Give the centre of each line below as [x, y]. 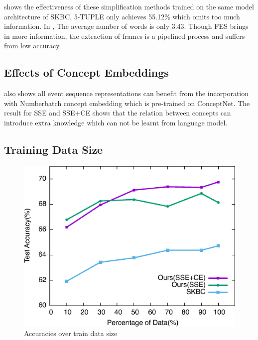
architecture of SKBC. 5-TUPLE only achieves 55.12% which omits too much [122, 16]
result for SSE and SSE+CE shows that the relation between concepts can [118, 113]
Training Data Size [54, 149]
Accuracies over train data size [71, 333]
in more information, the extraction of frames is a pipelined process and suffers [125, 36]
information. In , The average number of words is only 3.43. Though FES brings [126, 26]
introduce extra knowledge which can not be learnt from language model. [116, 122]
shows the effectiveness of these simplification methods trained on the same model [129, 6]
